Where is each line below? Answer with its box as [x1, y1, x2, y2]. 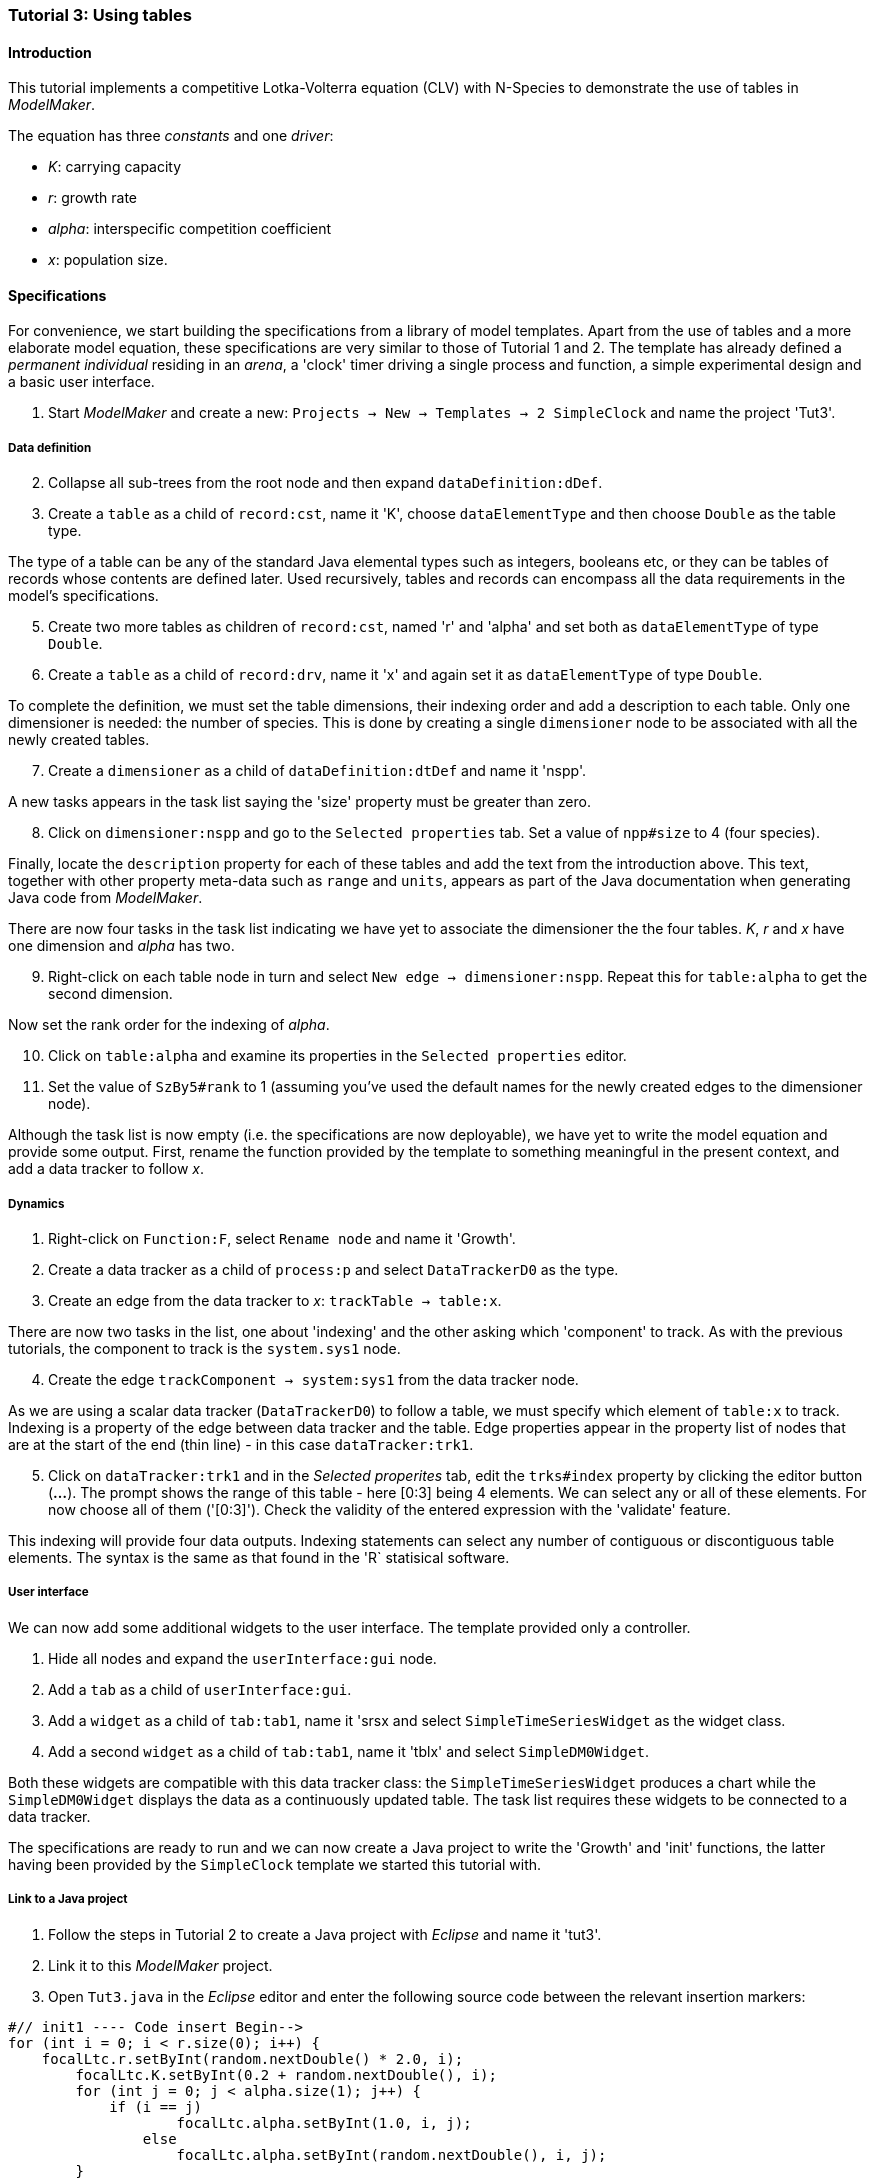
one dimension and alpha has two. [8, 937, 235, 955]
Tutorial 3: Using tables [8, 5, 192, 25]
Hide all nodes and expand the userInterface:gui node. [48, 1649, 437, 1667]
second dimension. [48, 985, 173, 1003]
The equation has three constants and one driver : [8, 127, 334, 145]
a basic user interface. [8, 373, 155, 391]
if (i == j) [109, 2098, 202, 2115]
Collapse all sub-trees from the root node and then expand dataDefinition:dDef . [48, 474, 603, 492]
